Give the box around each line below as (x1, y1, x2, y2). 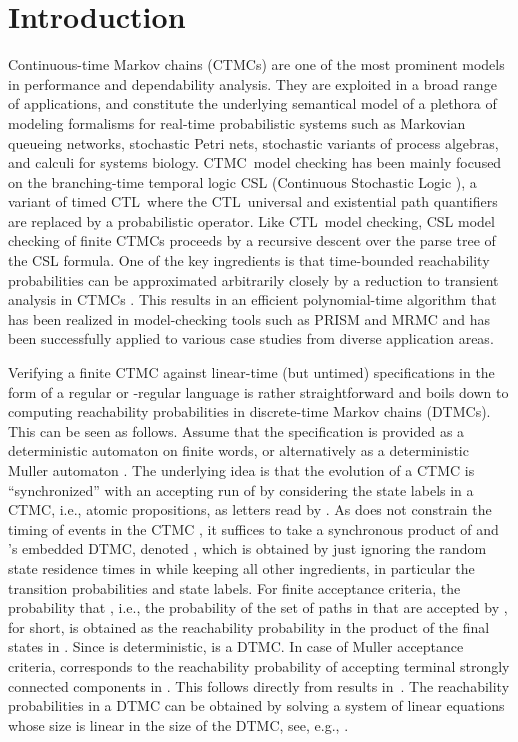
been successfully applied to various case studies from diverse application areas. (8, 328, 494, 349)
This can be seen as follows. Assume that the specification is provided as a (8, 420, 465, 441)
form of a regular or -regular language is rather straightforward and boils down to (8, 381, 509, 402)
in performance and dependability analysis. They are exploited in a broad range (8, 73, 497, 94)
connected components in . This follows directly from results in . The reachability (8, 675, 510, 696)
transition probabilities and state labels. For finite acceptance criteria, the (8, 577, 461, 598)
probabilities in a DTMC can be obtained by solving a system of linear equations (8, 695, 505, 716)
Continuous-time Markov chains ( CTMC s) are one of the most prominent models (8, 54, 505, 75)
